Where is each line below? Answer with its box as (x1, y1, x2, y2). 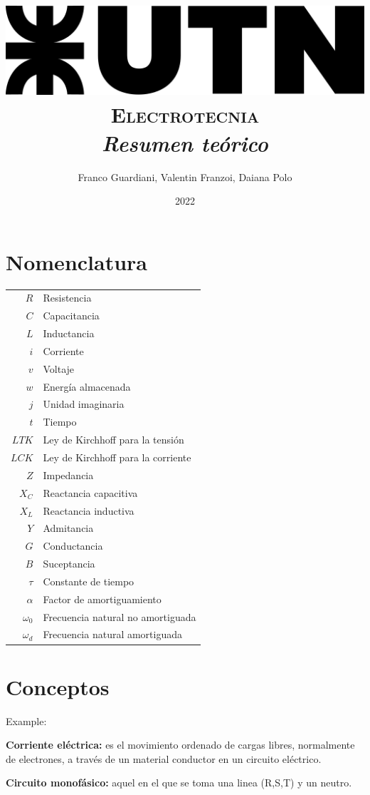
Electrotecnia (110, 100, 260, 129)
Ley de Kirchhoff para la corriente (43, 449, 191, 464)
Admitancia (43, 520, 94, 535)
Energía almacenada (43, 379, 131, 394)
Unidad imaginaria (43, 396, 125, 411)
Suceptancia (43, 556, 95, 571)
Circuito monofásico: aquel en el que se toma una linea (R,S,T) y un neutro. (6, 775, 352, 790)
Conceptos (6, 672, 110, 701)
